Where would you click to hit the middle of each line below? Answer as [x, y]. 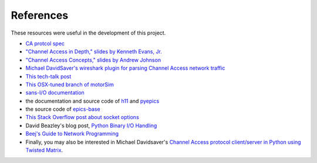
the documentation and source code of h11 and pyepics [92, 101]
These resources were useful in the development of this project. [88, 33]
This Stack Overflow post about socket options [82, 117]
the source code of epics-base [63, 109]
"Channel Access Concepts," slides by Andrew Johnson [93, 60]
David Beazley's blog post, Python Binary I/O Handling [91, 125]
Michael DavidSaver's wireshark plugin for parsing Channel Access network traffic [125, 68]
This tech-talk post [48, 76]
